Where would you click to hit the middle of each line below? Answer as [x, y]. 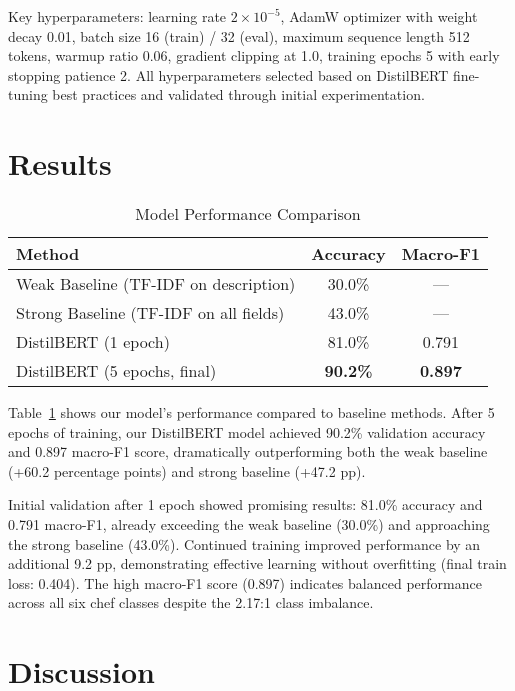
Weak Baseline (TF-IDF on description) [156, 284]
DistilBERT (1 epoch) [93, 342]
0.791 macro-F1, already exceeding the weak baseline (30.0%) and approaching [249, 524]
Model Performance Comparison [248, 214]
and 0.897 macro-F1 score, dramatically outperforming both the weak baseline [248, 451]
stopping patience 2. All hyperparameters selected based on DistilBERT [228, 74]
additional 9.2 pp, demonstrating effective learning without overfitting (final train [257, 563]
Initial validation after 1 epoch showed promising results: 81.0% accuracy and [245, 504]
